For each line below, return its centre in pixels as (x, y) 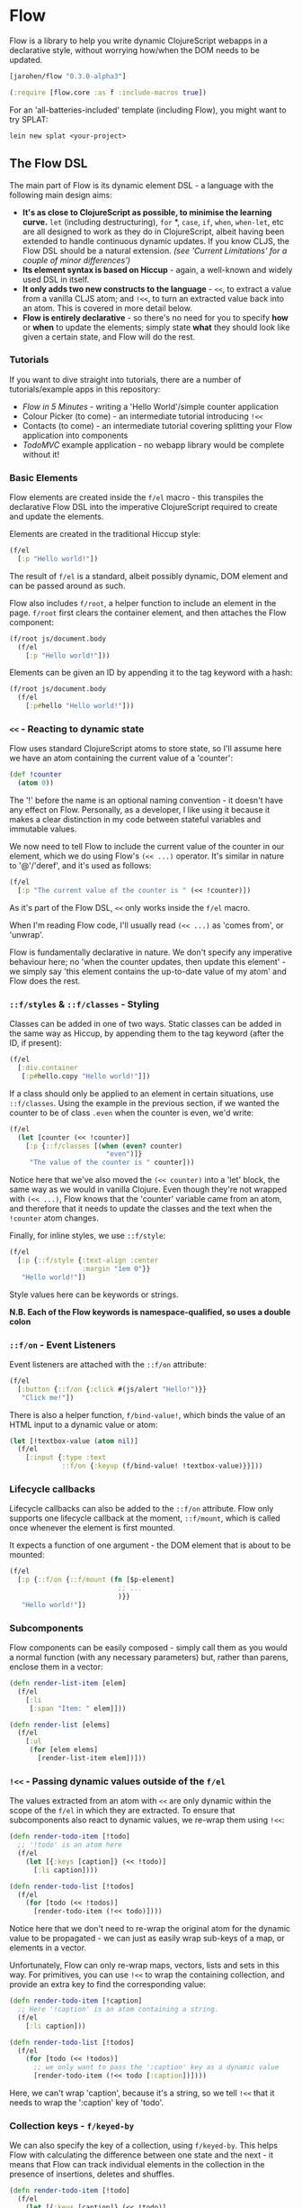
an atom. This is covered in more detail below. (107, 308)
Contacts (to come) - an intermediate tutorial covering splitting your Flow (157, 425)
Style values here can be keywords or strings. (94, 1295)
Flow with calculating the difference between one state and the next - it (142, 2155)
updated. (26, 59)
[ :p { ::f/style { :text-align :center (88, 1261)
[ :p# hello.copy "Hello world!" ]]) (86, 1076)
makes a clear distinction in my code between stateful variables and (135, 820)
